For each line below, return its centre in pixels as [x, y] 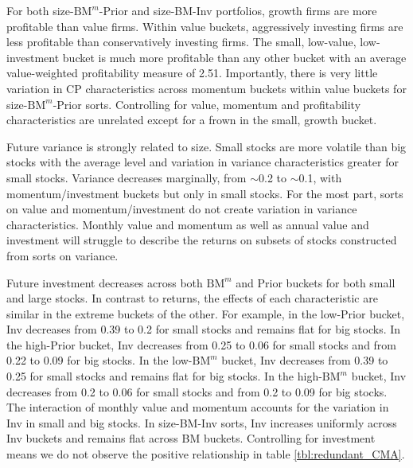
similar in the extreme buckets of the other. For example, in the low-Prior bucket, [206, 313]
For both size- [40, 10]
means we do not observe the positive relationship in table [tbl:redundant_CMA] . [206, 454]
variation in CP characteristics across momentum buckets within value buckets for [206, 88]
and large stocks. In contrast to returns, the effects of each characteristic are [192, 298]
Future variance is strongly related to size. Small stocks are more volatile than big [206, 146]
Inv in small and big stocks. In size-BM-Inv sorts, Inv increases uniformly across [202, 422]
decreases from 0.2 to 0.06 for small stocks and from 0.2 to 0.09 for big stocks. [197, 391]
